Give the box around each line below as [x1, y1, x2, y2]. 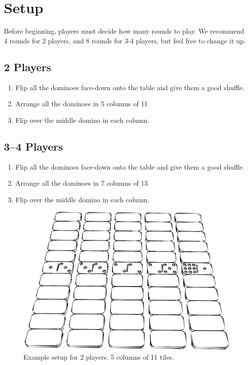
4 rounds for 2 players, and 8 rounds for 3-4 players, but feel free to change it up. [4, 35, 246, 45]
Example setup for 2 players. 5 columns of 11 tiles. [23, 352, 174, 362]
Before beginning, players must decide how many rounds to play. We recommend [4, 26, 245, 36]
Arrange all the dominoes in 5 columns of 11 [15, 98, 148, 109]
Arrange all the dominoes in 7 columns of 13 [15, 178, 148, 188]
